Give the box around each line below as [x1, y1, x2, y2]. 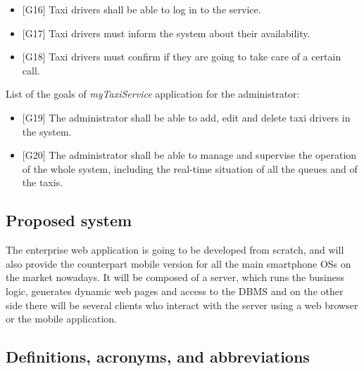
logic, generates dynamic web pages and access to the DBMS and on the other [6, 283, 344, 298]
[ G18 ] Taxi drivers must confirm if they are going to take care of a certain [22, 49, 341, 64]
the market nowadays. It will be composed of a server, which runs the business [6, 270, 344, 285]
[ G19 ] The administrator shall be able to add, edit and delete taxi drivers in [22, 110, 351, 124]
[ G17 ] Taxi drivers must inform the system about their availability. [22, 25, 310, 40]
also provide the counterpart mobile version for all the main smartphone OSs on [6, 256, 351, 271]
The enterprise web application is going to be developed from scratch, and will [6, 242, 344, 257]
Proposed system [6, 209, 132, 231]
